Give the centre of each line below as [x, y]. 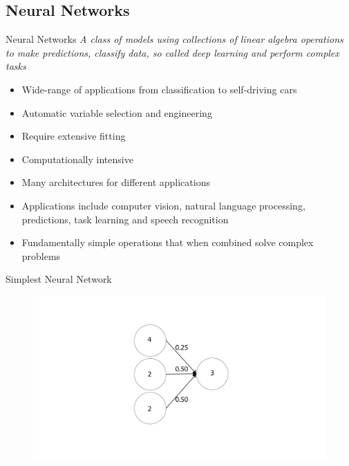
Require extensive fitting [74, 136]
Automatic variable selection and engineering [117, 112]
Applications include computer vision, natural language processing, [163, 205]
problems [41, 255]
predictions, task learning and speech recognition [125, 219]
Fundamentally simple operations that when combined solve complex [168, 242]
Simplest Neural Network [59, 279]
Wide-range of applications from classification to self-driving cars [159, 89]
